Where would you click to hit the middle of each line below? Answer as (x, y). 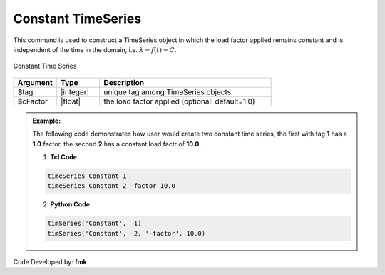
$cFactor (33, 101)
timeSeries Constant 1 (87, 176)
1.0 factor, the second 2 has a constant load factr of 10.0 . (117, 144)
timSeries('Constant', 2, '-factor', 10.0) (127, 233)
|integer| (75, 91)
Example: (47, 121)
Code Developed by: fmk (50, 261)
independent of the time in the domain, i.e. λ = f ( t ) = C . (95, 49)
